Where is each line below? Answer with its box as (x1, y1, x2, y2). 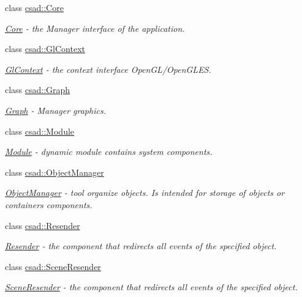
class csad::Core (5, 1, 64, 13)
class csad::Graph (5, 83, 70, 96)
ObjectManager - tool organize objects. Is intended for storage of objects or (5, 186, 285, 199)
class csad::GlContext (5, 42, 85, 55)
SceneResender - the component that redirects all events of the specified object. (5, 280, 298, 293)
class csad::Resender (5, 219, 80, 231)
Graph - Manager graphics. (5, 103, 106, 116)
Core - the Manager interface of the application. (5, 21, 185, 34)
